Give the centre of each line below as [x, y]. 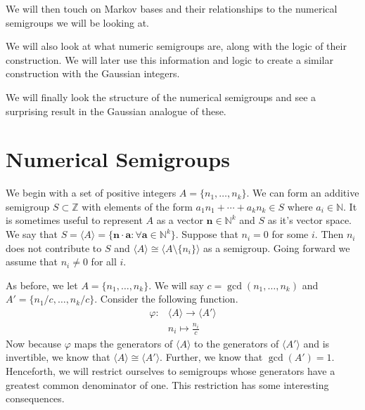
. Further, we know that [211, 357]
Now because [34, 343]
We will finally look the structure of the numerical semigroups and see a [161, 97]
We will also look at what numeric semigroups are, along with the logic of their [176, 46]
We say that [32, 234]
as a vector [180, 220]
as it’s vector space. [310, 220]
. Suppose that [207, 234]
